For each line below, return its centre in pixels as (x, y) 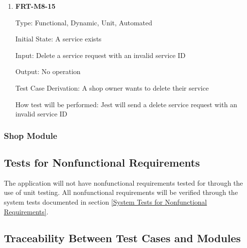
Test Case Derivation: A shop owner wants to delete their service (112, 87)
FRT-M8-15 (35, 6)
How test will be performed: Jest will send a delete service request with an (126, 104)
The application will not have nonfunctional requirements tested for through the (123, 182)
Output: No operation (48, 71)
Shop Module (31, 135)
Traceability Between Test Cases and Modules (122, 238)
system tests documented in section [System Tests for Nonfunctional (106, 201)
